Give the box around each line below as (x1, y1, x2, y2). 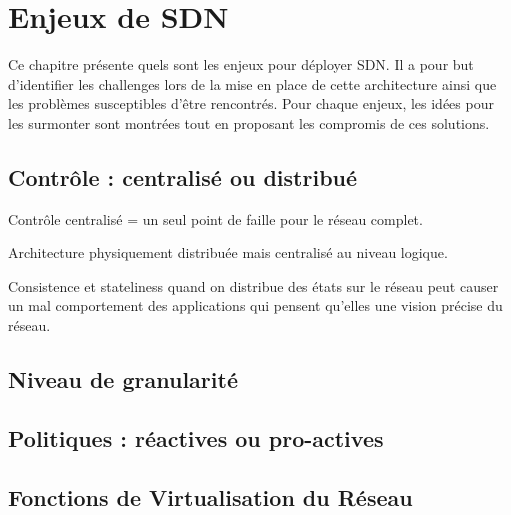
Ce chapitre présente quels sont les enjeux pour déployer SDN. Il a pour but (8, 54, 474, 75)
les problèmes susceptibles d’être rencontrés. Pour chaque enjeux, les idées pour (8, 93, 494, 114)
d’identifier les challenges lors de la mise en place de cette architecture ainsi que (8, 73, 497, 94)
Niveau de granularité (8, 364, 238, 395)
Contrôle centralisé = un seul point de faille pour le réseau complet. (8, 208, 423, 229)
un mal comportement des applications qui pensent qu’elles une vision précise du (8, 295, 503, 316)
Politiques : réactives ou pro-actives (8, 422, 384, 453)
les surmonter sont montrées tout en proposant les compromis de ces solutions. (8, 112, 490, 133)
